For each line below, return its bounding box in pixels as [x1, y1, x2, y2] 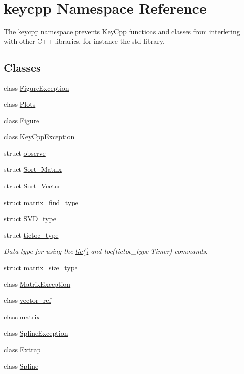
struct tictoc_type [4, 229, 59, 240]
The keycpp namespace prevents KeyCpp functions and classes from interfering [4, 26, 240, 37]
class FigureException [4, 82, 69, 93]
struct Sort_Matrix [4, 164, 62, 174]
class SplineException [4, 328, 68, 338]
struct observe [4, 148, 46, 158]
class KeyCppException [4, 131, 75, 142]
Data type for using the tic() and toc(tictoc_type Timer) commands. [4, 246, 208, 256]
